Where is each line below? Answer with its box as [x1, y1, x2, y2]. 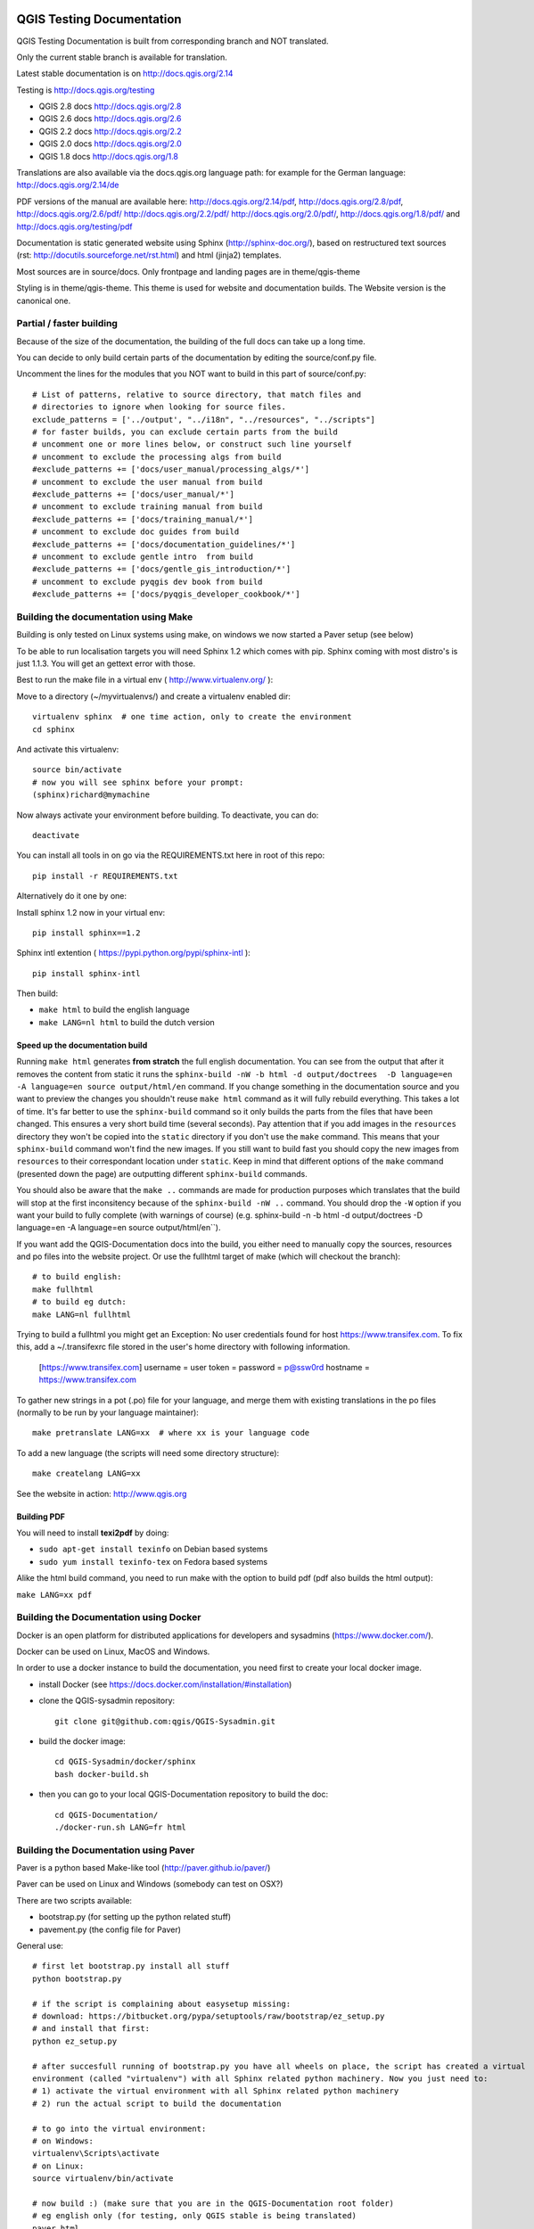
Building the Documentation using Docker [16, 1611, 201, 1624]
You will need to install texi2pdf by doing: [16, 1527, 169, 1538]
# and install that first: [32, 2024, 151, 2034]
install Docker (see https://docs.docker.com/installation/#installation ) [38, 1679, 292, 1690]
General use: [16, 1940, 64, 1952]
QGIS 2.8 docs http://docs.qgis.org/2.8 [38, 101, 182, 111]
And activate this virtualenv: [16, 744, 119, 754]
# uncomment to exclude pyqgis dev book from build [32, 576, 263, 587]
